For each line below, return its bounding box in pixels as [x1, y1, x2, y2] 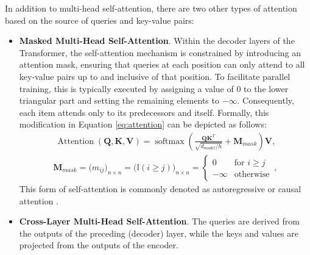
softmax [155, 137, 185, 146]
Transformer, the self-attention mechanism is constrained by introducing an [19, 46, 301, 59]
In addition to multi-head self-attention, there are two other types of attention [5, 2, 297, 14]
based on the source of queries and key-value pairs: [5, 13, 194, 26]
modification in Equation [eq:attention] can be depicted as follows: [19, 118, 267, 131]
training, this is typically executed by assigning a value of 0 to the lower [19, 82, 289, 95]
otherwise [234, 170, 270, 179]
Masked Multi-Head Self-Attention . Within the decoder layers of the [19, 34, 295, 47]
